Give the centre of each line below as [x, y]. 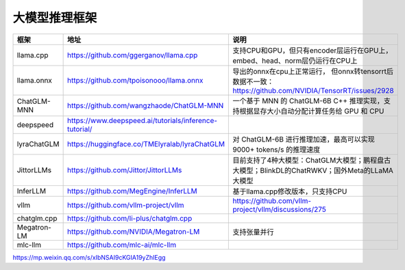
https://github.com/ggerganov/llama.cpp [132, 55]
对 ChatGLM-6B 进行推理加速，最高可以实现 [304, 139]
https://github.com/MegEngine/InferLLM [132, 191]
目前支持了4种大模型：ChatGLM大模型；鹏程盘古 [312, 160]
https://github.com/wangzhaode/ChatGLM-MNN [145, 105]
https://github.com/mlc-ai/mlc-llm [122, 245]
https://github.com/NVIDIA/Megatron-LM [133, 231]
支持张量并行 [253, 232]
